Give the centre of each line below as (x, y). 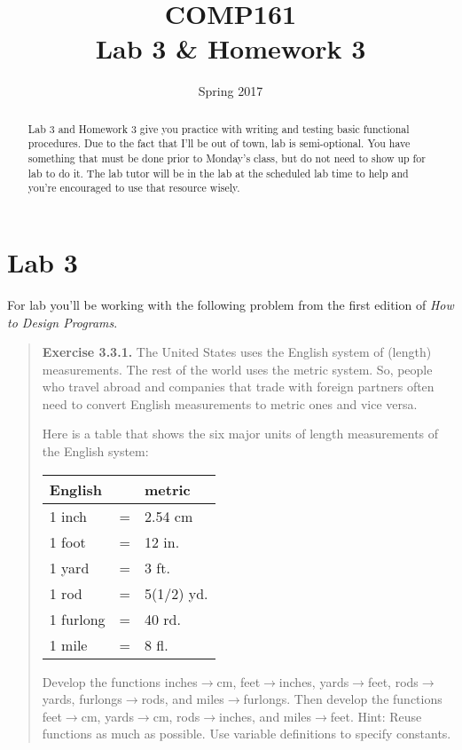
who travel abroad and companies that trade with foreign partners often (238, 387)
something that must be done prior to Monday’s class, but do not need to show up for (227, 158)
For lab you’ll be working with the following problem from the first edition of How (231, 304)
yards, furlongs (82, 699)
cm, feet (239, 681)
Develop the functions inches (120, 681)
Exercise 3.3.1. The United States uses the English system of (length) (237, 352)
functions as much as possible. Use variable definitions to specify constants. (247, 734)
